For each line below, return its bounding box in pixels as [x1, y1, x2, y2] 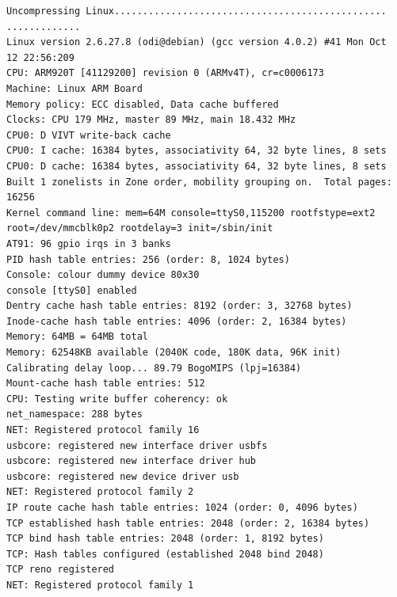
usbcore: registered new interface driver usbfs [6, 439, 268, 451]
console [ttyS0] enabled [6, 284, 137, 296]
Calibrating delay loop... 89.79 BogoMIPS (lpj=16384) [6, 362, 302, 374]
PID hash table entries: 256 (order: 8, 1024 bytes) [6, 253, 290, 265]
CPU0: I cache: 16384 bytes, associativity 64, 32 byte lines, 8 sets [6, 145, 387, 157]
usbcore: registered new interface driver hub [6, 455, 256, 467]
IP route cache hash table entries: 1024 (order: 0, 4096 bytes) [6, 502, 358, 513]
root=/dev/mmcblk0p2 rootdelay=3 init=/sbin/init [6, 222, 273, 234]
